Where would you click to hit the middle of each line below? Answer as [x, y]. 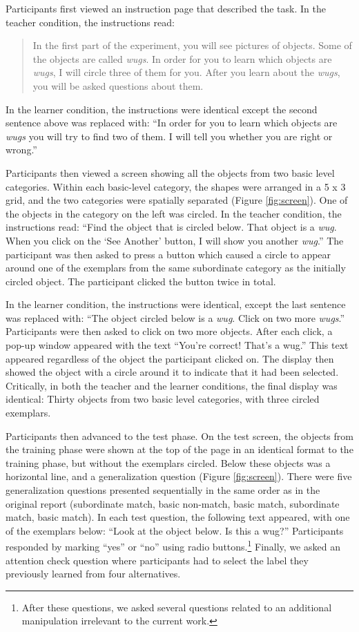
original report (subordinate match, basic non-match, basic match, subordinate [173, 503]
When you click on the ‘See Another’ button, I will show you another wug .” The [175, 240]
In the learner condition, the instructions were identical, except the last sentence [176, 304]
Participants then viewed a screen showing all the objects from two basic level [170, 172]
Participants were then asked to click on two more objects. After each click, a [169, 331]
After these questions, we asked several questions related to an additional [177, 607]
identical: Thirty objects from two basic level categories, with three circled [163, 399]
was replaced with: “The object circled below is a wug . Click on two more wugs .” [175, 317]
